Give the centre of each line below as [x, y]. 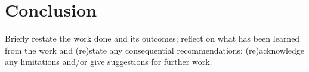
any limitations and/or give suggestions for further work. [109, 62]
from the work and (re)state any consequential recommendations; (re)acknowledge [155, 50]
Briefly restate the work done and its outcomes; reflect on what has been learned [152, 38]
